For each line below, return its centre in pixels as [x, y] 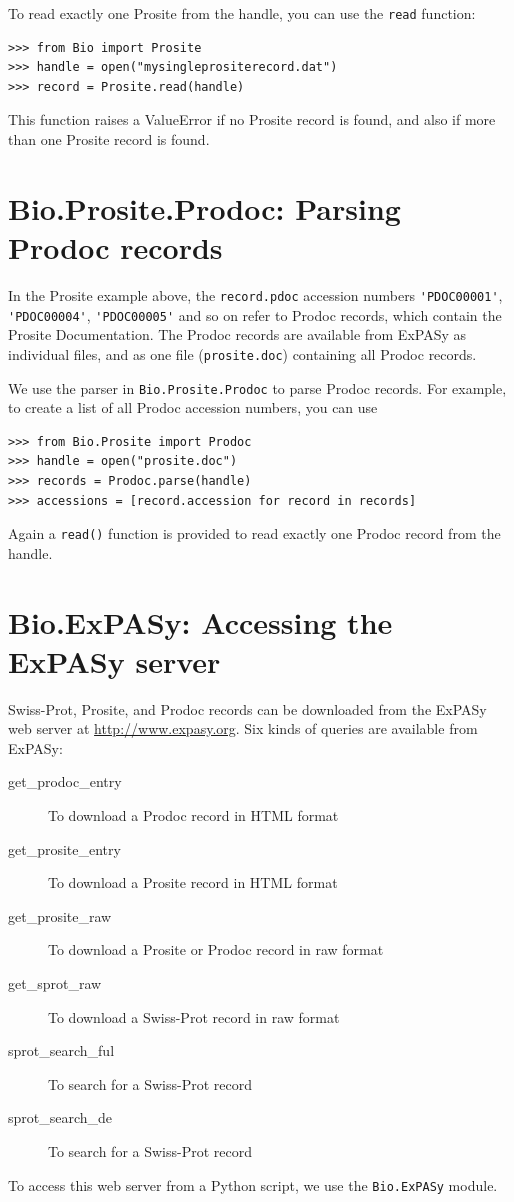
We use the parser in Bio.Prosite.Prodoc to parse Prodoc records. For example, [257, 387]
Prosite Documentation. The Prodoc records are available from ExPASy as [237, 334]
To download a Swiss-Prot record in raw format [194, 1016]
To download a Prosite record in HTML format [193, 882]
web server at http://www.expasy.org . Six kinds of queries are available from [243, 728]
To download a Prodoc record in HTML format [193, 815]
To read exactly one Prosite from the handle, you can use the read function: [242, 13]
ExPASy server [114, 660]
